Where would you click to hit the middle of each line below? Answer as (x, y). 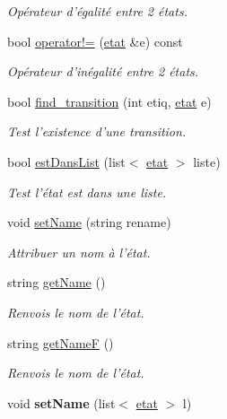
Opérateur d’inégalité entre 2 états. (103, 71)
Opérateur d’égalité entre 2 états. (97, 11)
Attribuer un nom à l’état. (79, 252)
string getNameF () (61, 342)
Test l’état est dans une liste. (87, 192)
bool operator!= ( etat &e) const (95, 41)
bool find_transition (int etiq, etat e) (109, 101)
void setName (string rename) (89, 222)
